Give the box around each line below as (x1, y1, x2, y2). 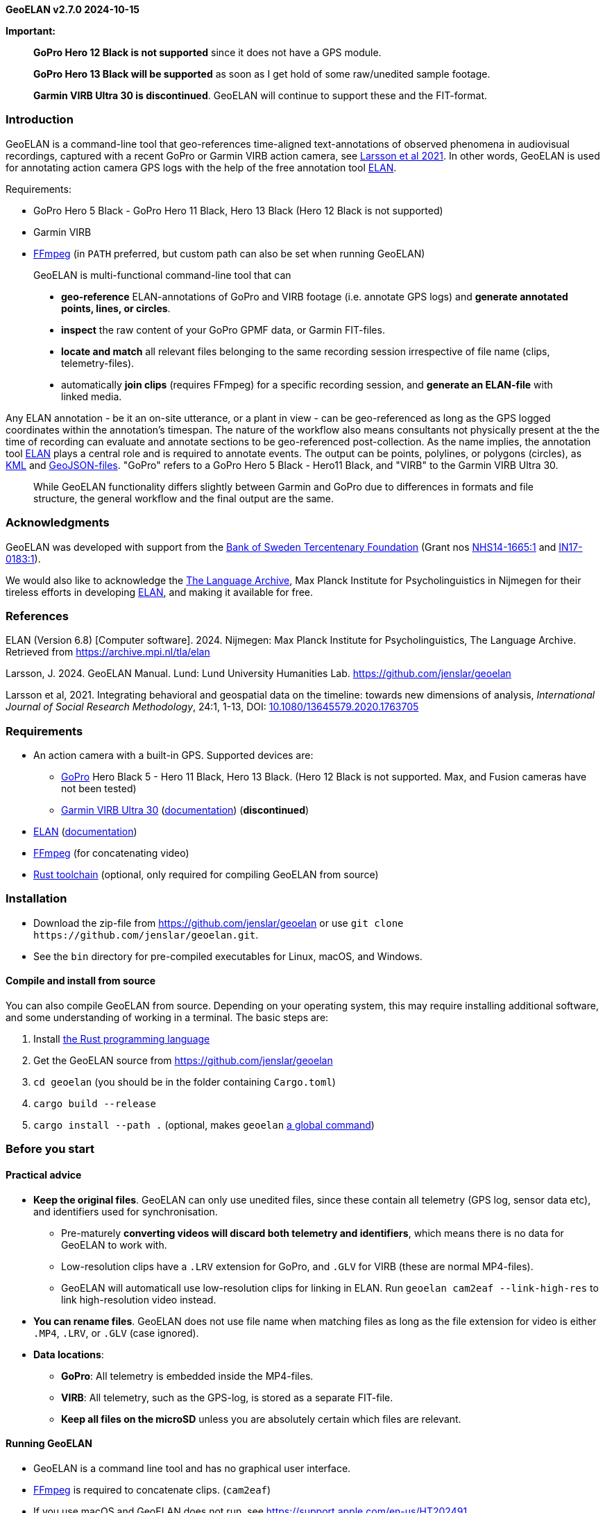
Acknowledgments (6, 515, 110, 530)
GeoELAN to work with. (61, 1238, 167, 1251)
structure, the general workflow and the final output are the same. (33, 492, 334, 504)
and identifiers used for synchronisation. (33, 1205, 218, 1217)
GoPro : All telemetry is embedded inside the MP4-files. (61, 1369, 314, 1382)
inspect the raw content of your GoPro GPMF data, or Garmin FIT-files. (61, 323, 385, 336)
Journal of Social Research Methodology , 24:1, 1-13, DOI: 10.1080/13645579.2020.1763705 (6, 701, 419, 713)
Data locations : (33, 1348, 104, 1360)
